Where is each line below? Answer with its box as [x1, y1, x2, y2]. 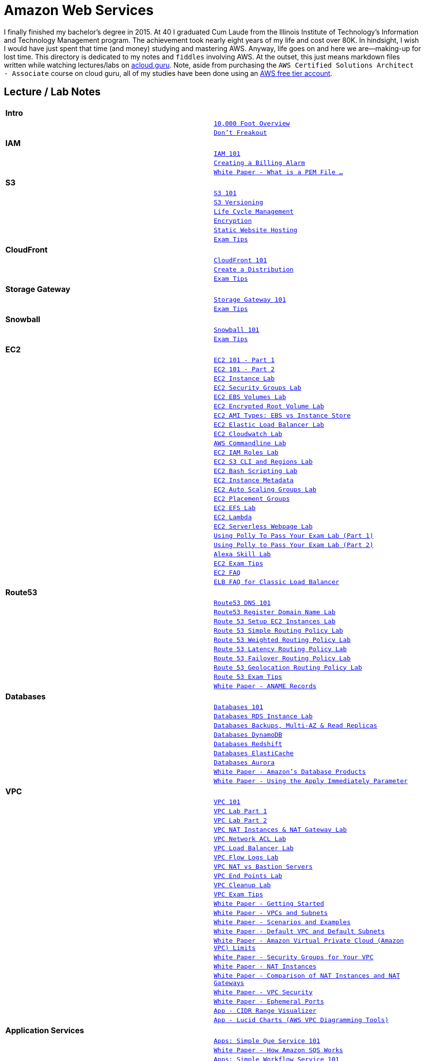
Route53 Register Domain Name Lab [214, 608, 336, 616]
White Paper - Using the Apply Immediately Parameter [214, 777, 408, 785]
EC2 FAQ [214, 568, 240, 576]
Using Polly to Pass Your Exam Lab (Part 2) [214, 541, 374, 549]
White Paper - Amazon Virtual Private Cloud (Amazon [214, 936, 404, 944]
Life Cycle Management [214, 207, 294, 215]
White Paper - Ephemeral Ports [214, 997, 324, 1005]
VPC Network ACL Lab [214, 835, 286, 842]
